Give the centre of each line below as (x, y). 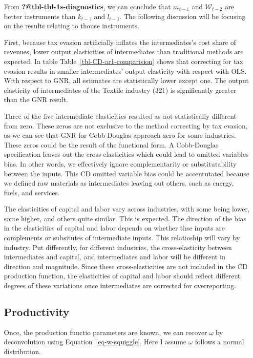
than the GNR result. (36, 99)
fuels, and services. (32, 192)
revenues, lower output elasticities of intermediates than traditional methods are (124, 52)
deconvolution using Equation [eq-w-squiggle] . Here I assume (95, 342)
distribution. (22, 351)
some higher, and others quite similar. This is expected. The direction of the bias (125, 218)
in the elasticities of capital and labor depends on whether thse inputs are (115, 228)
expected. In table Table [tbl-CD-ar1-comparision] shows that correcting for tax (124, 61)
